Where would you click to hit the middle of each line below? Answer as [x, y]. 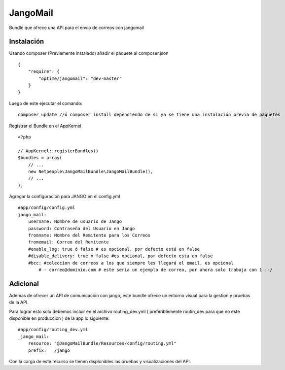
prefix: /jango [49, 350]
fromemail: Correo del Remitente [69, 242]
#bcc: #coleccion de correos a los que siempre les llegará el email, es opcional [131, 263]
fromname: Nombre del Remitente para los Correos [89, 235]
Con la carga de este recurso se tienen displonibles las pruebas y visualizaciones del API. [100, 362]
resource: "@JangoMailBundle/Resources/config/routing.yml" [102, 343]
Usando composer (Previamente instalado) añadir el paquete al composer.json [89, 53]
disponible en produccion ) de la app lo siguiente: [59, 318]
